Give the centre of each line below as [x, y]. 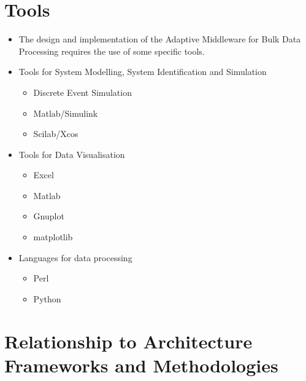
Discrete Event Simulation [82, 92]
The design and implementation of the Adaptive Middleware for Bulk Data [160, 39]
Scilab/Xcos [56, 134]
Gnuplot [49, 216]
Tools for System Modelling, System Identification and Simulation [143, 72]
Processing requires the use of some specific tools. [112, 51]
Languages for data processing [75, 257]
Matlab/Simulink [66, 113]
